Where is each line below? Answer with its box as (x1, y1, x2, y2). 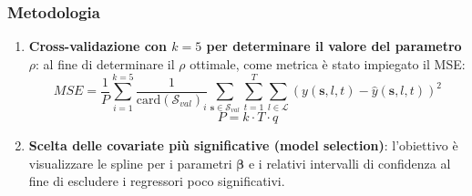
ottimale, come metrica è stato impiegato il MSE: (190, 54, 466, 73)
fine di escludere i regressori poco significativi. (28, 171, 285, 191)
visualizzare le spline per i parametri (28, 153, 232, 172)
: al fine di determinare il (36, 54, 175, 73)
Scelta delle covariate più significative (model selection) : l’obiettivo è (28, 135, 458, 154)
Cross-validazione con (28, 36, 167, 56)
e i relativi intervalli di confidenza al (248, 153, 451, 172)
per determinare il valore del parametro (206, 36, 462, 56)
